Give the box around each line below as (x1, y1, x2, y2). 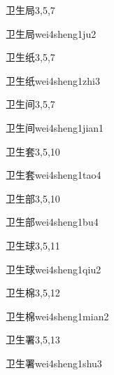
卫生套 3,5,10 (6, 144, 60, 158)
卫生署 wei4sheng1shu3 (6, 355, 102, 370)
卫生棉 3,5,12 (6, 285, 60, 300)
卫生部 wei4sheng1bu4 (6, 214, 99, 229)
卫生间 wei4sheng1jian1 (6, 120, 104, 135)
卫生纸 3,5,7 (6, 50, 55, 64)
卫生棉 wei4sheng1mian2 (6, 308, 109, 323)
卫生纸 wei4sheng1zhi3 (6, 73, 101, 88)
